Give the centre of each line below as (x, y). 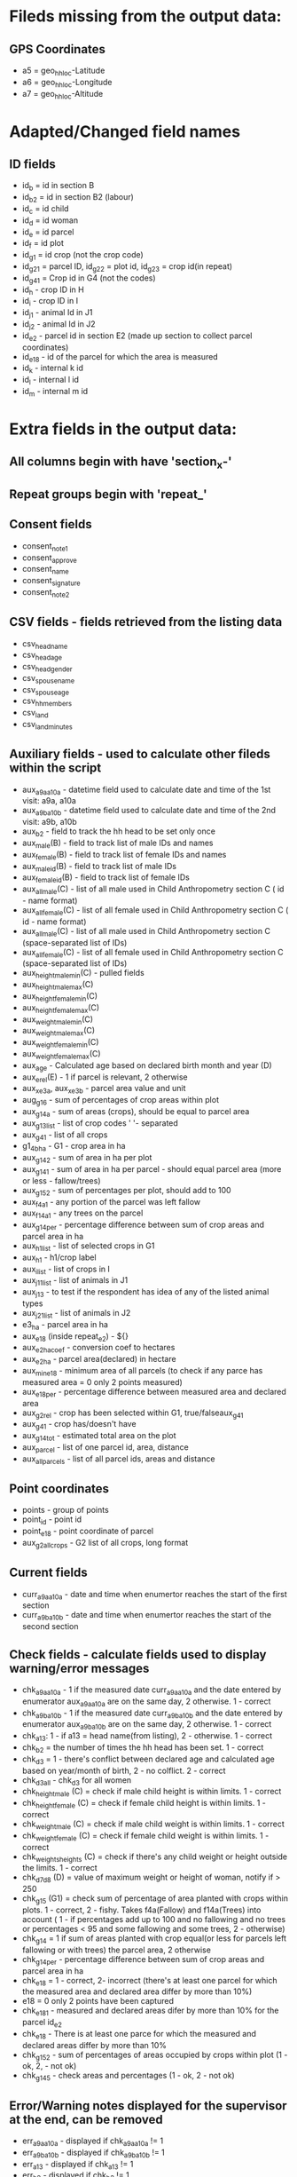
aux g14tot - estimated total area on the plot (99, 1437)
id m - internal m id (55, 392)
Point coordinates (59, 1488)
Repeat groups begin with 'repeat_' (108, 494)
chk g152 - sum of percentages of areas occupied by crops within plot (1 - (155, 2055)
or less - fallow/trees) (61, 1180)
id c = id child (45, 209)
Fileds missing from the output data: (145, 16)
